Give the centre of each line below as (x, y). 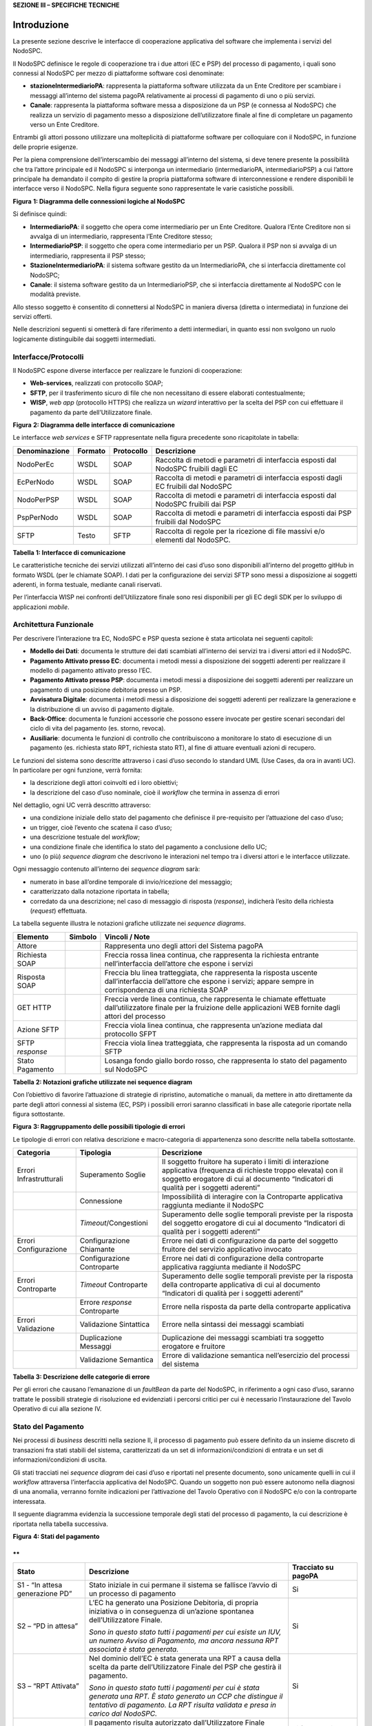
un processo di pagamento (132, 1593)
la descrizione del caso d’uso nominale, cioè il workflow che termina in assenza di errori (155, 792)
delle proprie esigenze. (45, 147)
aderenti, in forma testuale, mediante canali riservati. (87, 584)
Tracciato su (313, 1567)
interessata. (29, 1501)
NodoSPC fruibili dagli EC (197, 468)
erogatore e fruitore (194, 1346)
